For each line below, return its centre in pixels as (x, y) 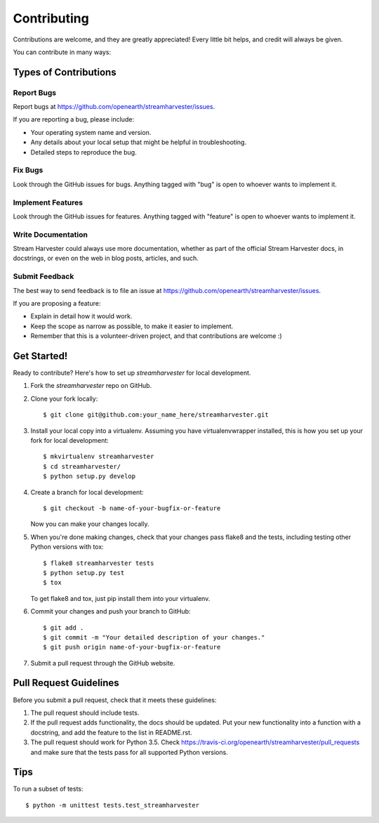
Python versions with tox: (67, 547)
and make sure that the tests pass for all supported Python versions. (129, 752)
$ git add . (64, 628)
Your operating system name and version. (91, 132)
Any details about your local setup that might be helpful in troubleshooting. (139, 142)
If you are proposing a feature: (57, 303)
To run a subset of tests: (48, 789)
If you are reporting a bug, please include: (74, 119)
